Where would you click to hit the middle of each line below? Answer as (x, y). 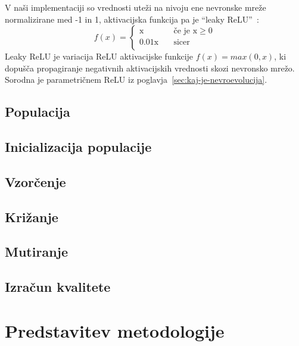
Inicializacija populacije (78, 147)
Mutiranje (36, 252)
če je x (186, 31)
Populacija (38, 112)
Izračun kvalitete (58, 287)
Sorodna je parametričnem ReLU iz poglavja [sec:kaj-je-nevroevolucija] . (136, 80)
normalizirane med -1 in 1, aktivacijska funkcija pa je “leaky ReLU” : (132, 19)
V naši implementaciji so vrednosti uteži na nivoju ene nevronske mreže (136, 7)
